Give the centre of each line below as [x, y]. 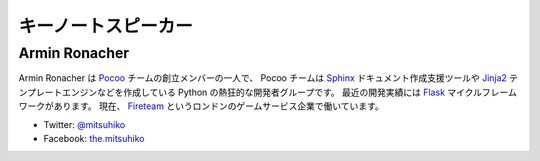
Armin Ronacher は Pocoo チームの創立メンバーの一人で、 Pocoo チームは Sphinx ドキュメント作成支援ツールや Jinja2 [262, 78]
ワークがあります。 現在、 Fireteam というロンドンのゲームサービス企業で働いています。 [201, 106]
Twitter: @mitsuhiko [84, 124]
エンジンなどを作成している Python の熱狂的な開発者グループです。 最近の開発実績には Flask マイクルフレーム [289, 92]
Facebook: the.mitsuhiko [94, 138]
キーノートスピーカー [106, 26]
